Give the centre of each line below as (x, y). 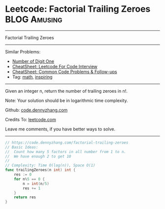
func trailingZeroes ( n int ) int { (41, 170)
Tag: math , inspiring (32, 77)
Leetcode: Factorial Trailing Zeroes (78, 9)
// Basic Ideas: (22, 147)
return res (25, 197)
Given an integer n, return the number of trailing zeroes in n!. (66, 91)
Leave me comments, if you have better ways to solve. (60, 129)
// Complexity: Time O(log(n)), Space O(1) (50, 165)
